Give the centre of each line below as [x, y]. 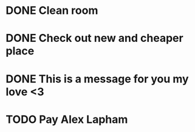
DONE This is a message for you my [97, 79]
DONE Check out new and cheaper [94, 38]
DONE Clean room [52, 11]
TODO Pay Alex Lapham [67, 119]
